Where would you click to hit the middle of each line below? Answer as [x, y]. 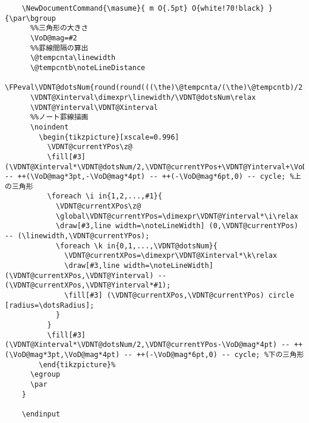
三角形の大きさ [64, 28]
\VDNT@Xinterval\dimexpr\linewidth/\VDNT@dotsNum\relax [143, 97]
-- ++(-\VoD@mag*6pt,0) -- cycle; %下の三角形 [214, 354]
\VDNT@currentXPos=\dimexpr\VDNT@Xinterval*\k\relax [171, 256]
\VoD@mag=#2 [53, 38]
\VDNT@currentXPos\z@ [98, 206]
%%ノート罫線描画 [59, 117]
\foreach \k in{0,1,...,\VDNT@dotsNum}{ [136, 246]
